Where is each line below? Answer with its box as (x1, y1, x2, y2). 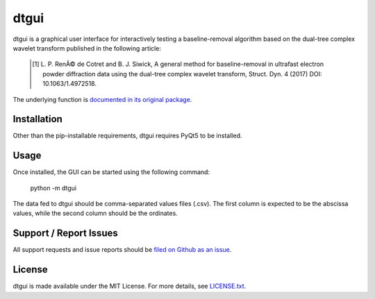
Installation (12, 113, 62, 125)
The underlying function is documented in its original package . (12, 95, 192, 103)
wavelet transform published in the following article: (12, 44, 161, 52)
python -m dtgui (30, 184, 76, 192)
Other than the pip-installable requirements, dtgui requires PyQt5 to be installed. (12, 132, 242, 140)
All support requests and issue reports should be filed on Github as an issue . (12, 246, 232, 254)
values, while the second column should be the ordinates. (12, 209, 178, 218)
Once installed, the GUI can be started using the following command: (12, 168, 210, 176)
